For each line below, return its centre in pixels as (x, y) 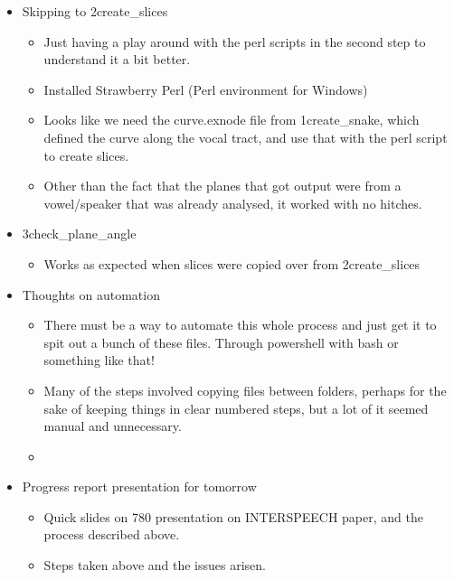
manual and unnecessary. (113, 426)
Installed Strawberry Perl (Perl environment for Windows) (206, 89)
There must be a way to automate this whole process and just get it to (240, 325)
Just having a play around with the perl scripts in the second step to (235, 41)
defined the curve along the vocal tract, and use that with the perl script (246, 137)
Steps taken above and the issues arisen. (155, 565)
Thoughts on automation (91, 294)
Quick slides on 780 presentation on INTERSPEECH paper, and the (233, 516)
